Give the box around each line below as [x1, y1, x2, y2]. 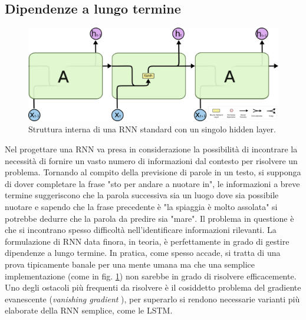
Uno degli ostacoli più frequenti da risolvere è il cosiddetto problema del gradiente [5, 281, 301, 294]
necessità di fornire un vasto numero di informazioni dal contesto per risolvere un [5, 154, 298, 166]
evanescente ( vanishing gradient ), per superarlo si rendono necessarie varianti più [5, 292, 300, 305]
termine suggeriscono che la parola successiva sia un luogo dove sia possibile [5, 189, 279, 201]
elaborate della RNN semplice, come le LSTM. [5, 304, 173, 316]
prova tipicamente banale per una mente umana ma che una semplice [5, 258, 255, 270]
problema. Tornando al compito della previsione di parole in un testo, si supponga [5, 166, 301, 178]
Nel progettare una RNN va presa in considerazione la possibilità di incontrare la [5, 142, 298, 155]
